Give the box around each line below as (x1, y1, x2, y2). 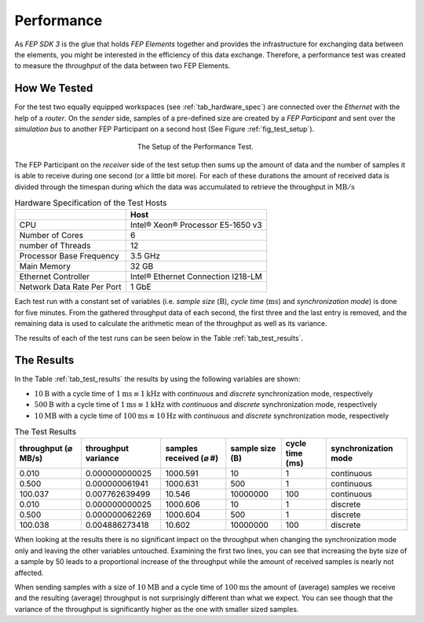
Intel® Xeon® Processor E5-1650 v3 (130, 220, 262, 231)
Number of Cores (19, 230, 84, 241)
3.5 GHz (130, 251, 161, 262)
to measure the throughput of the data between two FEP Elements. (14, 61, 231, 71)
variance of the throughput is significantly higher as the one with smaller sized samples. (14, 604, 299, 614)
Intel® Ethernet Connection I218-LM (130, 271, 262, 282)
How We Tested (14, 82, 93, 95)
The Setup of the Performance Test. (137, 142, 254, 152)
